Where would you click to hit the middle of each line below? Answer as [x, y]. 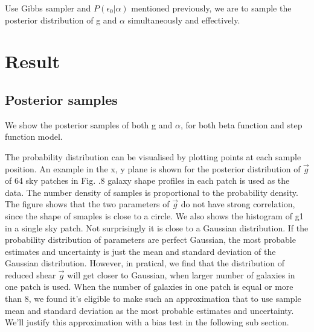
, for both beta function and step [241, 124]
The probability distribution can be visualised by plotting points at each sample [153, 156]
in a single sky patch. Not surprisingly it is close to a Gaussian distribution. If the [157, 227]
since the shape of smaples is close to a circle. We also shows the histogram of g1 [154, 215]
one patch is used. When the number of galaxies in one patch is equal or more [149, 287]
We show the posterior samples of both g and [89, 124]
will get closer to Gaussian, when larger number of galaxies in [181, 274]
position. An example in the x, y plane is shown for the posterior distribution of [153, 168]
